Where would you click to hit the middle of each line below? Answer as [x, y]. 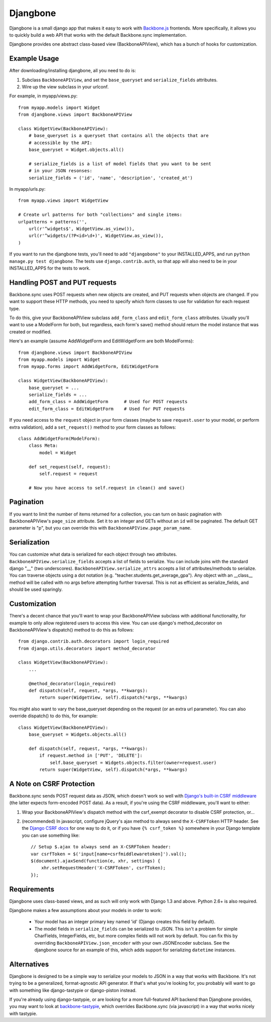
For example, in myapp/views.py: [43, 96]
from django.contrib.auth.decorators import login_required [94, 642]
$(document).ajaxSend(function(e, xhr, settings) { [96, 861]
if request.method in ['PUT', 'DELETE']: [91, 756]
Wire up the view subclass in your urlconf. [65, 87]
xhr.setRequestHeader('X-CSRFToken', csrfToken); [103, 868]
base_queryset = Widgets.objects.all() [78, 734]
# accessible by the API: [60, 143]
